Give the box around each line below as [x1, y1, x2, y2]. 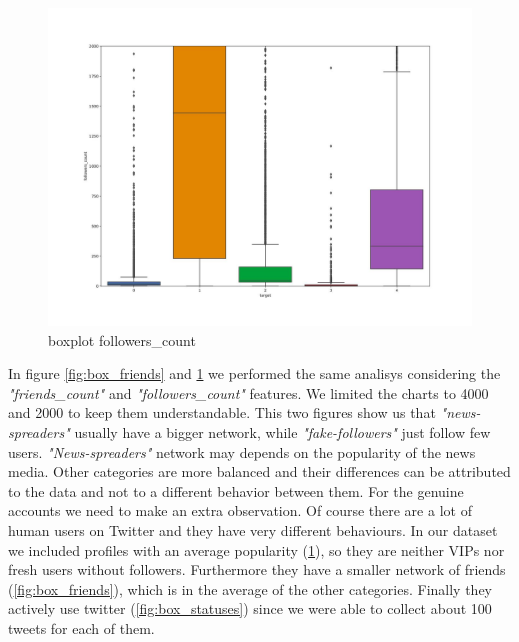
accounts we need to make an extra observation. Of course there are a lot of [8, 500, 472, 521]
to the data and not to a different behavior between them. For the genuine [8, 480, 464, 501]
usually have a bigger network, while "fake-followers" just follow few [74, 421, 491, 442]
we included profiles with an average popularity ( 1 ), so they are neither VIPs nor [8, 539, 505, 560]
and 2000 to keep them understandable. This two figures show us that [8, 402, 436, 423]
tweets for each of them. [8, 617, 155, 638]
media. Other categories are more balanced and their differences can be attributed [8, 461, 511, 482]
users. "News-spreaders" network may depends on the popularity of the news [8, 441, 476, 462]
